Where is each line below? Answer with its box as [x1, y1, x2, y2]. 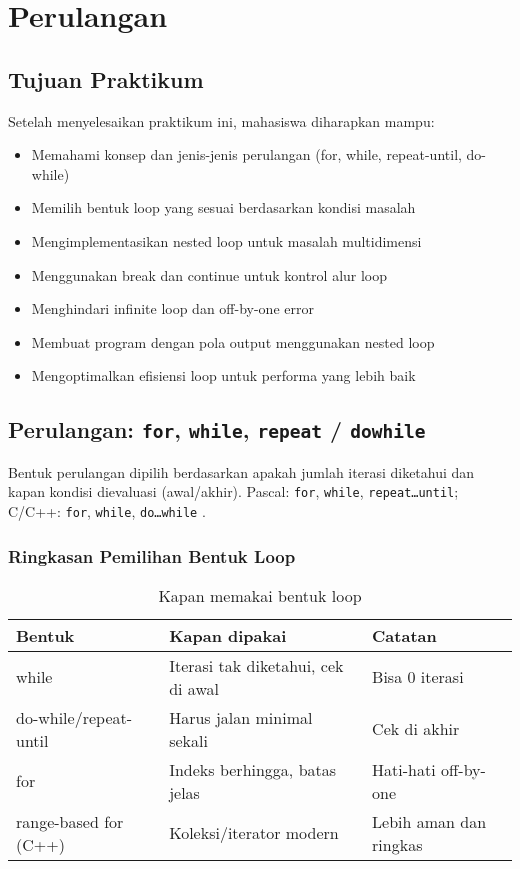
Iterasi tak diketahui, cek [169, 653, 344, 677]
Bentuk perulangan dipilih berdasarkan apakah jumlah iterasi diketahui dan [8, 461, 475, 482]
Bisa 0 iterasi [372, 665, 464, 689]
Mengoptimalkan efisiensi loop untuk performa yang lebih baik [31, 365, 416, 386]
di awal [169, 676, 219, 700]
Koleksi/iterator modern [169, 821, 339, 845]
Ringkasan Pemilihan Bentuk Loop [8, 543, 296, 568]
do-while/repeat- [16, 705, 133, 729]
